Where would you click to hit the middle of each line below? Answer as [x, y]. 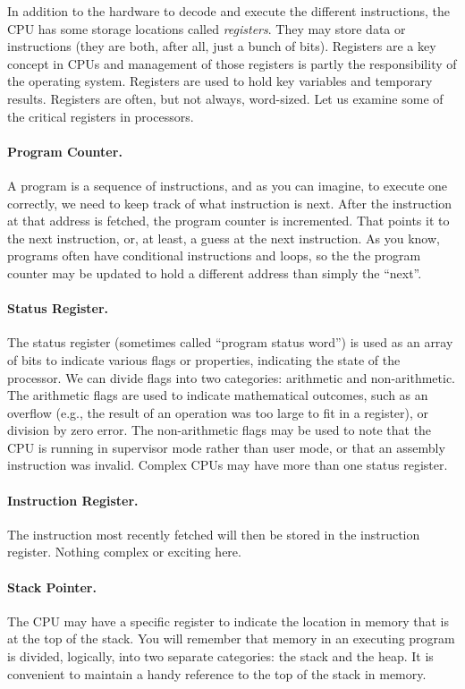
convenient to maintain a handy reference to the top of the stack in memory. [217, 673]
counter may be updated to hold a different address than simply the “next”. [215, 272]
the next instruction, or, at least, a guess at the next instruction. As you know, [224, 238]
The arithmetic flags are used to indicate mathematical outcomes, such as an [218, 395]
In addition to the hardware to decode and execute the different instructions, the [228, 11]
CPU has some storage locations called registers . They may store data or [207, 28]
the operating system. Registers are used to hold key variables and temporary [220, 81]
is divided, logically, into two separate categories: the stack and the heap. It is [220, 656]
